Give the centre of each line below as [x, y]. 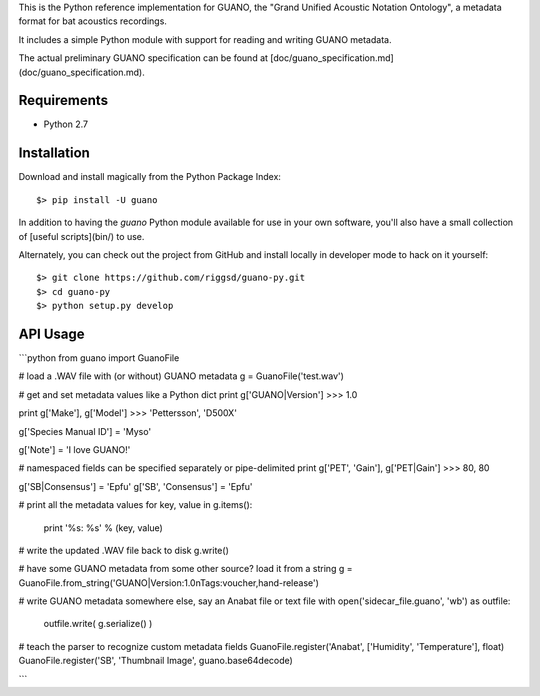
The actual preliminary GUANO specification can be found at [143, 58]
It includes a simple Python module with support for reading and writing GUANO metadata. [205, 39]
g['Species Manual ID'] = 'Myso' [85, 431]
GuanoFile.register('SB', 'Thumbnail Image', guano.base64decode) [156, 661]
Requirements [63, 100]
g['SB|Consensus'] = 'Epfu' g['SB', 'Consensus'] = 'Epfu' [135, 486]
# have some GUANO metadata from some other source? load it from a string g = [185, 569]
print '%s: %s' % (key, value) [103, 527]
